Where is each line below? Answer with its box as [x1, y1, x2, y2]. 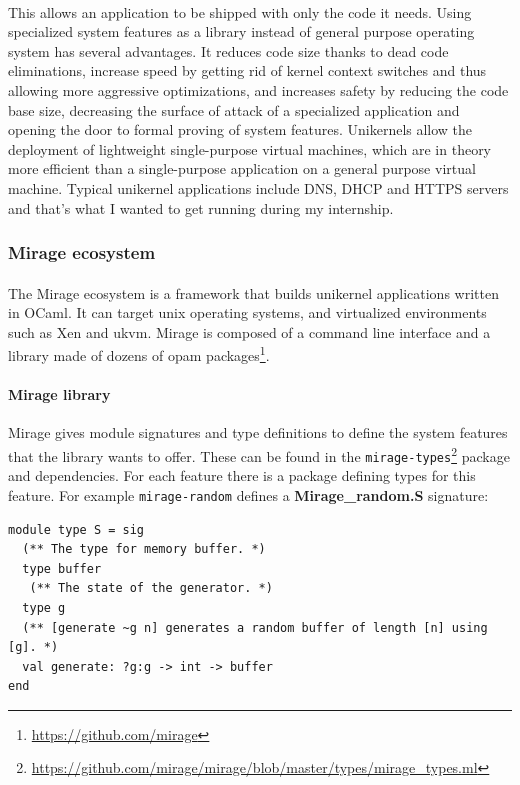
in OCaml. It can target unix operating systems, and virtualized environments [8, 302, 487, 323]
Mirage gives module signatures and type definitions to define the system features [8, 422, 508, 443]
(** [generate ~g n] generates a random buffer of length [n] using [22, 620, 488, 635]
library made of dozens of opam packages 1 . [8, 342, 270, 365]
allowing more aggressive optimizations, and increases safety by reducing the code [8, 79, 509, 100]
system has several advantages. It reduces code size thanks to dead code [8, 40, 449, 61]
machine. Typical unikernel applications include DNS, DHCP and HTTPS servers [8, 177, 509, 198]
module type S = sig [8, 522, 145, 537]
